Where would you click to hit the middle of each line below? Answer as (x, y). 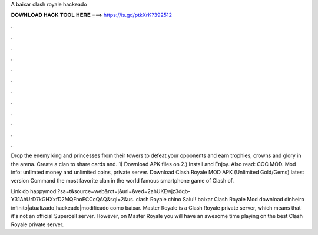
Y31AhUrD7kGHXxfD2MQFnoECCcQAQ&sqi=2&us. (73, 200)
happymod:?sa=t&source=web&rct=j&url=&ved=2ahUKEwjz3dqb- (110, 191)
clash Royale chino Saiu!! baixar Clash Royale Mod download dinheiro (220, 200)
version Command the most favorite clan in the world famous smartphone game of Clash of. (122, 180)
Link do (20, 191)
